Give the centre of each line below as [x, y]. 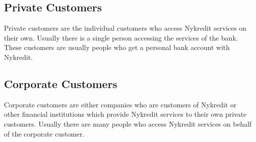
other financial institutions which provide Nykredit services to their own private [125, 114]
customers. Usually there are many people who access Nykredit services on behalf [128, 123]
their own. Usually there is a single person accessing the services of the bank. [121, 37]
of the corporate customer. [44, 133]
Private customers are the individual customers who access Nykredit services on [125, 28]
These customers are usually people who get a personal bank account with [117, 47]
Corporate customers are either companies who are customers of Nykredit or [120, 104]
